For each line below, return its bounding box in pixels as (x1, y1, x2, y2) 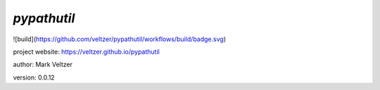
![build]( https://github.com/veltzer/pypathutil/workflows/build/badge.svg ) (13, 35, 227, 43)
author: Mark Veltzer (13, 60, 73, 69)
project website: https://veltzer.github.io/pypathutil (13, 47, 160, 56)
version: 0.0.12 (13, 73, 56, 82)
